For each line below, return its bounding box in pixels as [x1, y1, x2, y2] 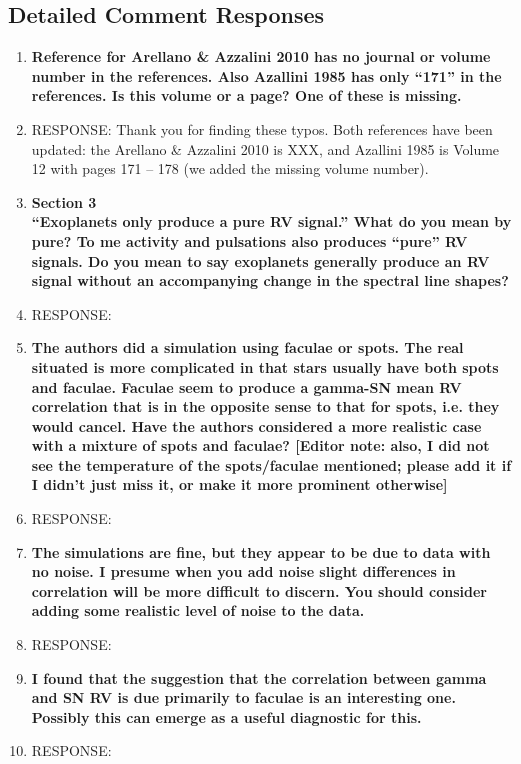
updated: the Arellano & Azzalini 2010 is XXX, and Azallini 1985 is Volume [31, 138, 500, 159]
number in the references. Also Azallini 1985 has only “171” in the [31, 65, 502, 86]
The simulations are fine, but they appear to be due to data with [31, 541, 491, 562]
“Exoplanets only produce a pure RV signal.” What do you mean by [31, 211, 512, 232]
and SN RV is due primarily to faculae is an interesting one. [31, 687, 456, 708]
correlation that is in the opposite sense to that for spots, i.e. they [31, 396, 500, 417]
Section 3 [31, 191, 97, 212]
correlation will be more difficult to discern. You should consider [31, 580, 487, 601]
